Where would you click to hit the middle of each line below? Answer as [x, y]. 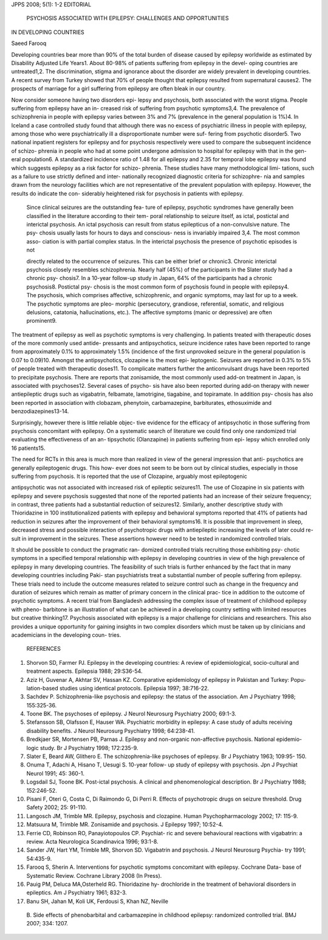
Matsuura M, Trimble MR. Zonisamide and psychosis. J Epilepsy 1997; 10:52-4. [125, 824]
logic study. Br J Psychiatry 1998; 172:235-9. [82, 748]
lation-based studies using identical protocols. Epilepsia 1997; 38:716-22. [118, 688]
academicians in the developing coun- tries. [66, 635]
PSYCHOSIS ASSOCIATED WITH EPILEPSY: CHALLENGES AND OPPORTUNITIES [128, 18]
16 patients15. [28, 448]
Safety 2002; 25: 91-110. [57, 807]
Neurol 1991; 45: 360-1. [56, 773]
